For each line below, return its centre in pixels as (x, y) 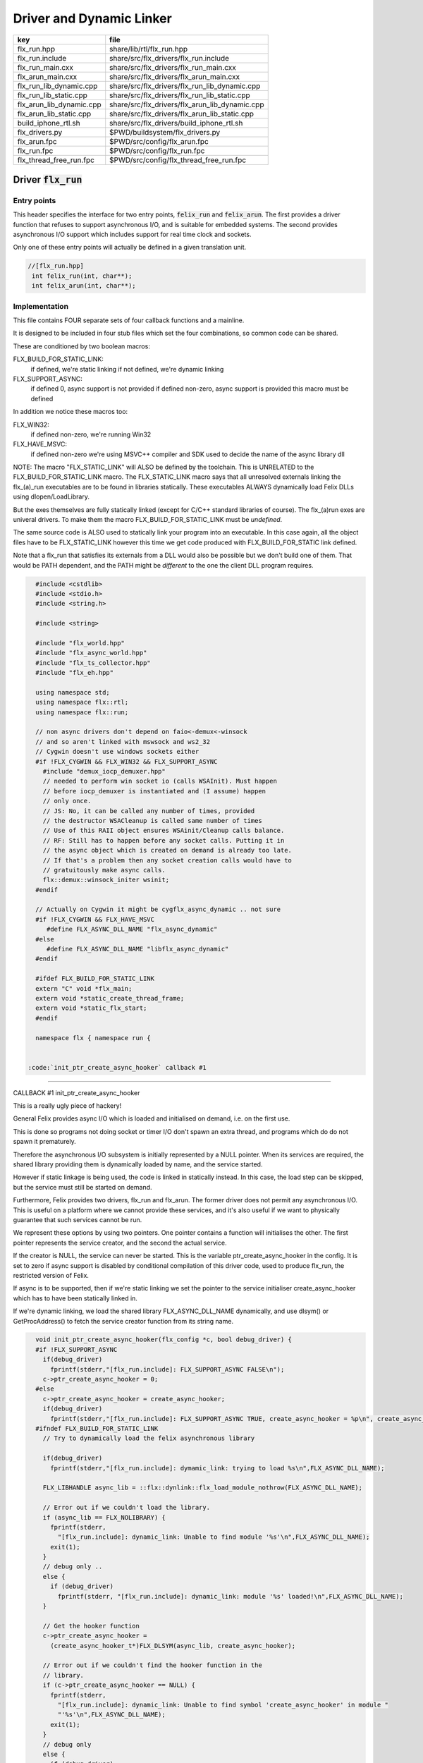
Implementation (41, 306)
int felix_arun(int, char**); (84, 286)
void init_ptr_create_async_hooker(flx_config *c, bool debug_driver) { (164, 1340)
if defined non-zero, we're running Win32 (91, 434)
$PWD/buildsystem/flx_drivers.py (165, 132)
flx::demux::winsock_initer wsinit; (106, 880)
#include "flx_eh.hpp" (75, 673)
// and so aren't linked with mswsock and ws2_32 (123, 742)
